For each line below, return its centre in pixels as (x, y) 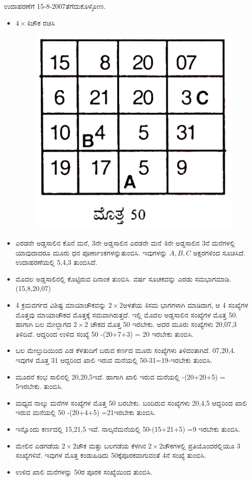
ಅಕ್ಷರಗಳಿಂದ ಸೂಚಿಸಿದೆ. (219, 252)
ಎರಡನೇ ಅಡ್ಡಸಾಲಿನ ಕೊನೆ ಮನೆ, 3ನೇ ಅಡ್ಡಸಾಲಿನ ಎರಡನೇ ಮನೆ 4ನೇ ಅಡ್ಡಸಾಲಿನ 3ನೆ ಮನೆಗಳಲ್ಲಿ (125, 243)
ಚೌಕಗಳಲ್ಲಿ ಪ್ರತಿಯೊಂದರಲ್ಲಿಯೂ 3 (202, 445)
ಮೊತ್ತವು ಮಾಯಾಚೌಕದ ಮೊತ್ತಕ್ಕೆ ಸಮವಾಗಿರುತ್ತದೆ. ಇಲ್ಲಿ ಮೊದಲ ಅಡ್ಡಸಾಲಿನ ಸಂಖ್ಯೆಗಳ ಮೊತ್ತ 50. (126, 314)
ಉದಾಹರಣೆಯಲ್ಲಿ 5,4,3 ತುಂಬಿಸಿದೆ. (56, 262)
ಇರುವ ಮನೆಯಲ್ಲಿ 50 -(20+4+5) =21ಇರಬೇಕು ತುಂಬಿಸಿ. (86, 412)
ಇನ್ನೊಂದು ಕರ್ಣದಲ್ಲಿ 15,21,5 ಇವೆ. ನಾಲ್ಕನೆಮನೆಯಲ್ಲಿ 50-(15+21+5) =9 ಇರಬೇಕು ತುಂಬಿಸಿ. (128, 429)
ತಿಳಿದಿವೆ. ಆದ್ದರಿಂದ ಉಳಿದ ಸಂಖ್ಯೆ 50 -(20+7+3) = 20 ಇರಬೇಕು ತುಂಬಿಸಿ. (105, 334)
